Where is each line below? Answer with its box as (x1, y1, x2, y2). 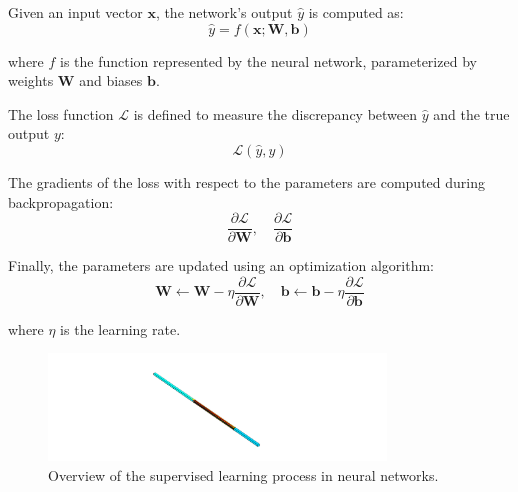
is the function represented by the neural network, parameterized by (60, 50, 477, 71)
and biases (79, 70, 143, 91)
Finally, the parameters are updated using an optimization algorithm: (8, 255, 435, 276)
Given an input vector (8, 2, 143, 22)
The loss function (8, 103, 114, 124)
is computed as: (308, 2, 404, 22)
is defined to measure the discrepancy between (133, 103, 418, 124)
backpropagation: (8, 191, 114, 212)
